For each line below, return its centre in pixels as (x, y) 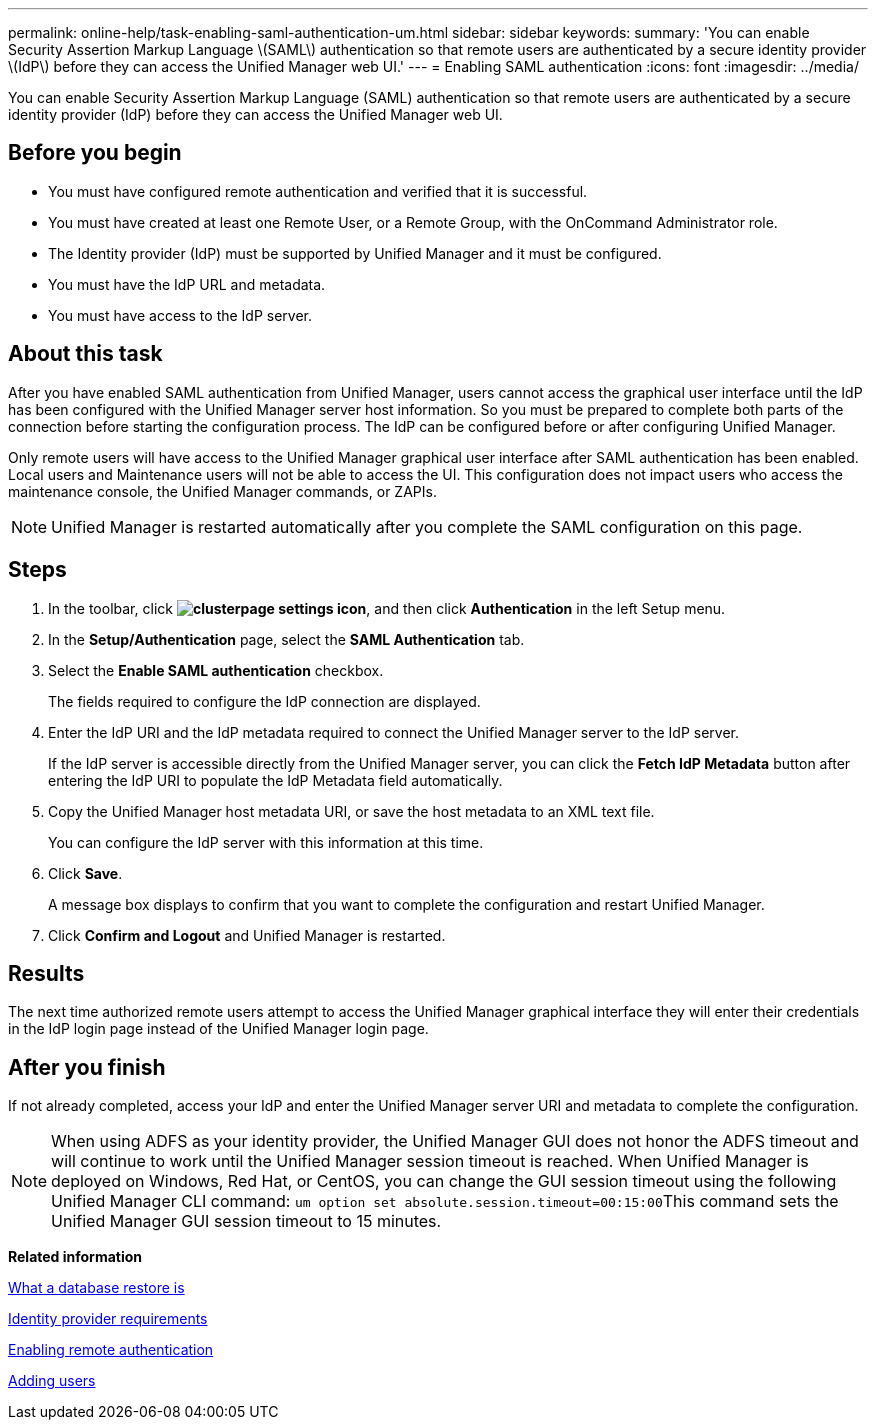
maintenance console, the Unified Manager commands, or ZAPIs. (222, 491)
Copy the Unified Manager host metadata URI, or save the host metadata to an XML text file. (351, 811)
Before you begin (95, 153)
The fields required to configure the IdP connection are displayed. (264, 701)
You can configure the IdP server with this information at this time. (266, 842)
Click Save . (85, 873)
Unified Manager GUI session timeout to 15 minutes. (246, 1221)
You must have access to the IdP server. (180, 315)
